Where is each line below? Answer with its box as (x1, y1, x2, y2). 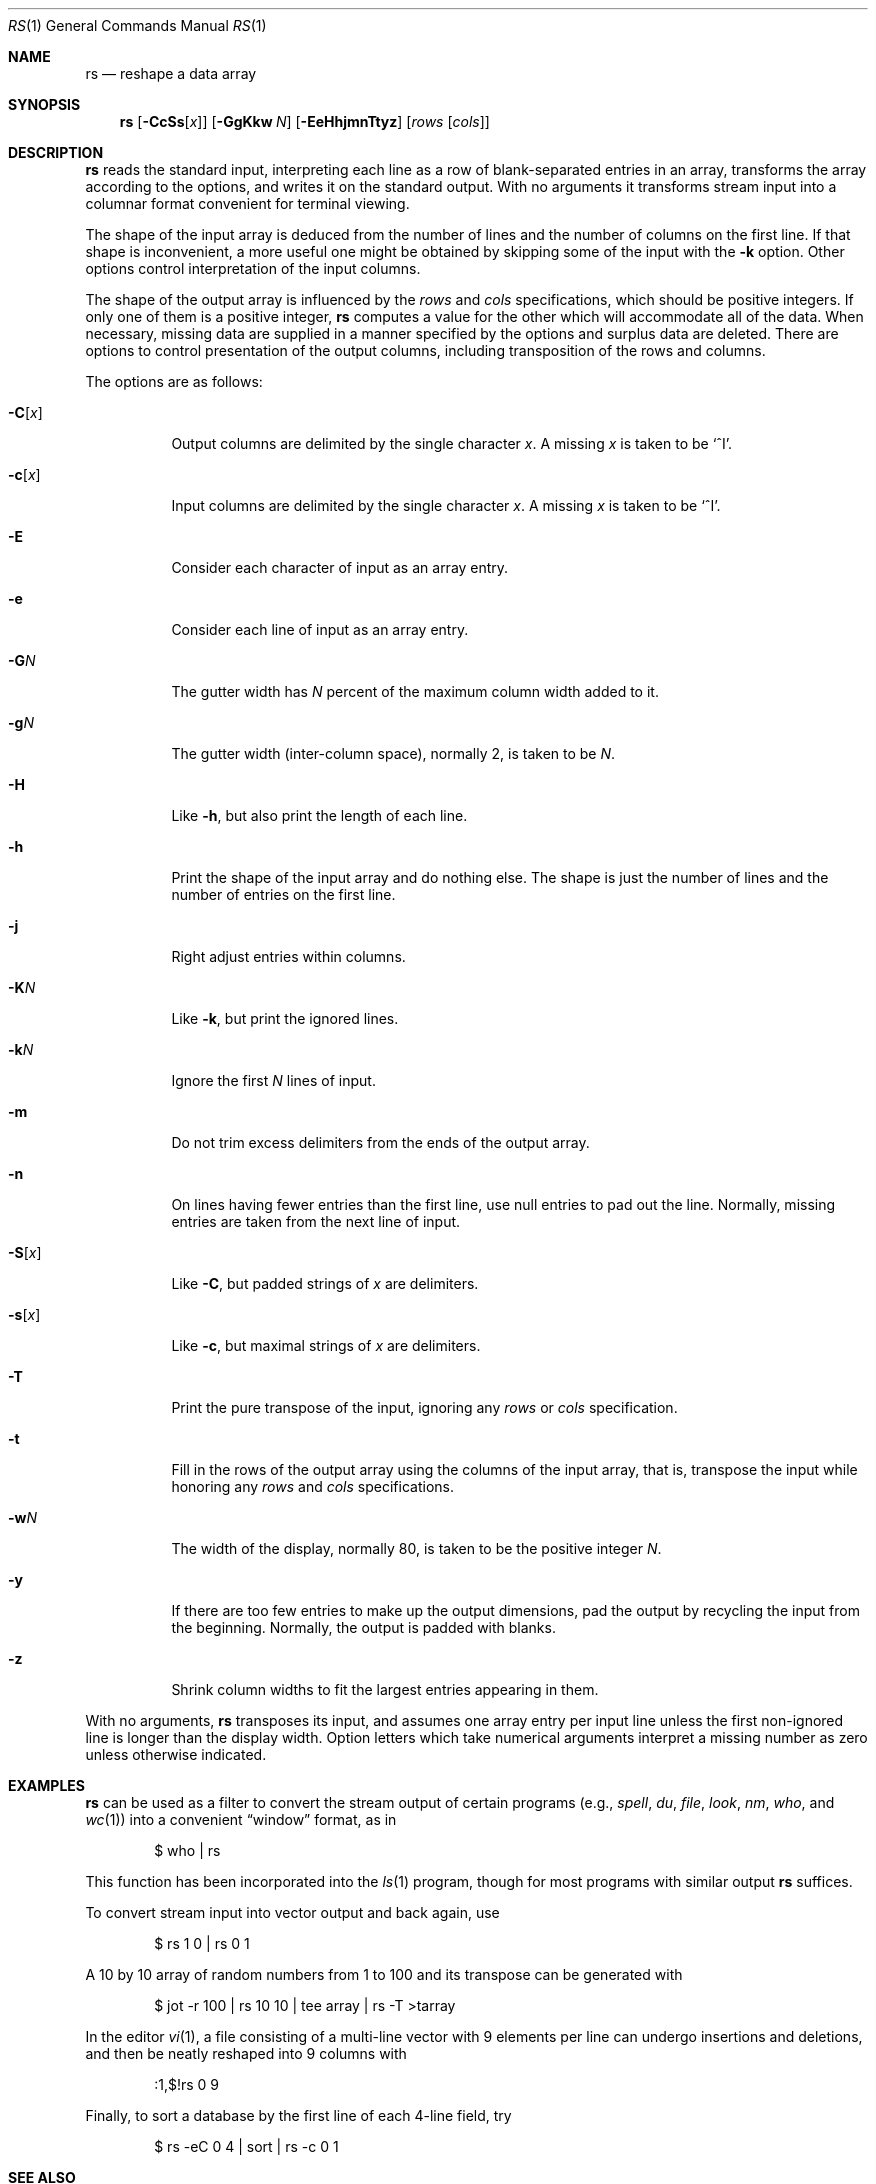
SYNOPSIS (8, 96, 81, 113)
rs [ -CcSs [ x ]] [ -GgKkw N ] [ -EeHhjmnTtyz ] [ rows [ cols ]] (119, 113, 490, 130)
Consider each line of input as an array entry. (171, 621, 469, 638)
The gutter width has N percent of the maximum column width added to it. (171, 683, 659, 700)
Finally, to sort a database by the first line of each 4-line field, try (85, 2107, 512, 2124)
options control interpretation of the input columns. (85, 260, 421, 277)
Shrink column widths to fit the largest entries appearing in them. (171, 1681, 599, 1698)
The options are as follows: (85, 373, 263, 390)
